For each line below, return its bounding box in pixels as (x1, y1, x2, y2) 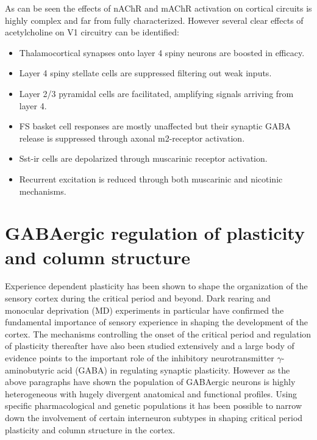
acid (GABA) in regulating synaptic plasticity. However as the (57, 363, 290, 376)
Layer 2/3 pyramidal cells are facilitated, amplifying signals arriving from (19, 87, 294, 99)
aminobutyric (5, 363, 54, 376)
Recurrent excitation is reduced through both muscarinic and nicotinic (19, 172, 283, 185)
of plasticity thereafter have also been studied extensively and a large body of (5, 339, 294, 352)
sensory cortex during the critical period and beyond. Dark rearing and (5, 292, 271, 305)
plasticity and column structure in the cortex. (5, 423, 176, 436)
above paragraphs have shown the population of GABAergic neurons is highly (5, 375, 296, 388)
